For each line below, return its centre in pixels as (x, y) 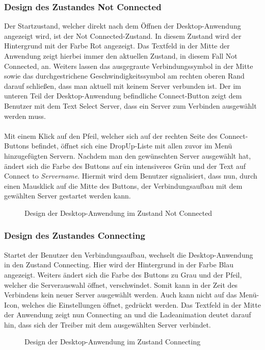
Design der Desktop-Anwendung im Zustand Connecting (113, 342)
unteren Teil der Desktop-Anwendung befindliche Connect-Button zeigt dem (123, 96)
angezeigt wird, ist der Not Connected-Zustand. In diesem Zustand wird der (123, 35)
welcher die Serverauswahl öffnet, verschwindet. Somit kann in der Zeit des (121, 284)
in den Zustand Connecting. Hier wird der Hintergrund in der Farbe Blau (119, 265)
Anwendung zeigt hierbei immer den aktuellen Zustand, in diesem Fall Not (121, 56)
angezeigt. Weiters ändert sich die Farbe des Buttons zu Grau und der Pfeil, (123, 274)
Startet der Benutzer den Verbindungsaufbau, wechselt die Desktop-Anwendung (129, 254)
